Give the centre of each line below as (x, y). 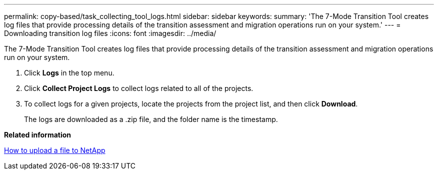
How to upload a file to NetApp (55, 150)
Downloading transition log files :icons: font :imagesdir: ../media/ (110, 33)
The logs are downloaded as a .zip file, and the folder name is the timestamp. (151, 119)
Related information (38, 135)
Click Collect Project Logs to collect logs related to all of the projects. (139, 88)
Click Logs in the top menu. (69, 73)
